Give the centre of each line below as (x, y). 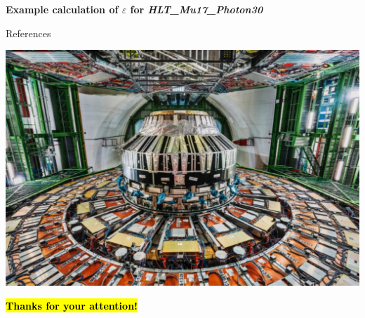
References (28, 33)
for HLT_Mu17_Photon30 (197, 9)
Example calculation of (62, 9)
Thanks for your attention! (72, 305)
